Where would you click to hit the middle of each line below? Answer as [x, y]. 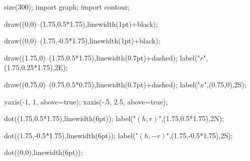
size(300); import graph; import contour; [67, 7]
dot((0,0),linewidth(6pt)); [43, 152]
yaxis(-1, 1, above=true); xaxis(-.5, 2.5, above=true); [86, 101]
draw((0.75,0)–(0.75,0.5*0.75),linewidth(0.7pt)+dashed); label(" [102, 84]
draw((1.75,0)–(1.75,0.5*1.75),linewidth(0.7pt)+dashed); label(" [102, 57]
